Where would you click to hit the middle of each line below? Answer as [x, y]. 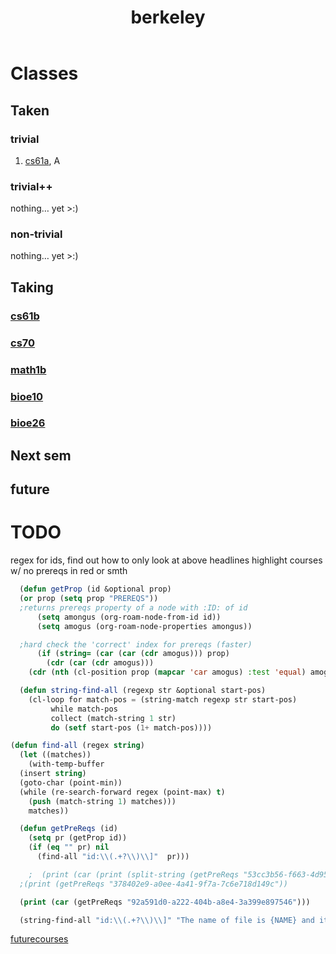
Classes [44, 73]
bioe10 [27, 396]
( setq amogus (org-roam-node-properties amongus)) [144, 626]
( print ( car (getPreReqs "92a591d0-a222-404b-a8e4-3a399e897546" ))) [165, 902]
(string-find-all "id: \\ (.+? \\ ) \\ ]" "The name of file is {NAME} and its [176, 920]
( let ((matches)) [55, 755]
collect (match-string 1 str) [113, 718]
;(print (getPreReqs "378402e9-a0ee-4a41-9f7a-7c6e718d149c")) [153, 884]
